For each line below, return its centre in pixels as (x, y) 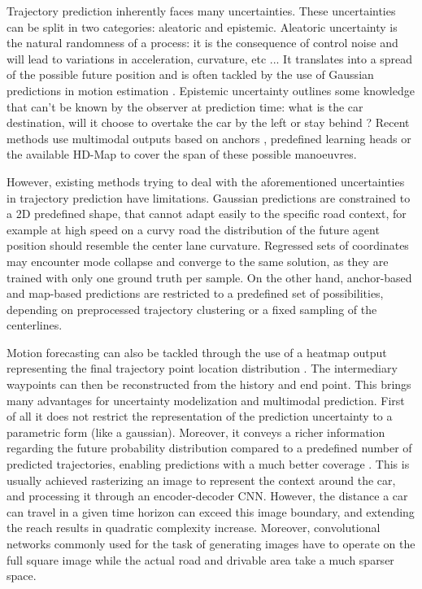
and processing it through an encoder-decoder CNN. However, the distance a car (207, 496)
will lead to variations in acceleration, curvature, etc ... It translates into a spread (210, 58)
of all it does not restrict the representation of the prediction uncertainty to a (200, 416)
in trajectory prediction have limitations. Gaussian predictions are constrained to (209, 197)
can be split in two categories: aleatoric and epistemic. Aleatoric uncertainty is (202, 26)
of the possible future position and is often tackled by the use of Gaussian (190, 74)
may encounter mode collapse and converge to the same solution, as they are (198, 261)
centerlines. (35, 325)
